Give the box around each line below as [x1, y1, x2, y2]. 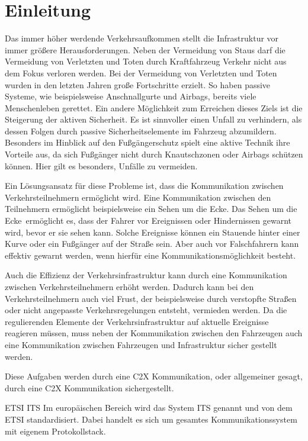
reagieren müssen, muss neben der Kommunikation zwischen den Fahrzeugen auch [5, 327, 303, 339]
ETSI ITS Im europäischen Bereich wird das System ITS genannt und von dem [5, 401, 293, 414]
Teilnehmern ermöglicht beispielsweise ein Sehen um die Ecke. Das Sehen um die [5, 202, 297, 215]
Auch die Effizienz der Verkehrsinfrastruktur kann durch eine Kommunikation [5, 269, 287, 281]
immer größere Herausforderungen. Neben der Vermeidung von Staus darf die [5, 43, 285, 56]
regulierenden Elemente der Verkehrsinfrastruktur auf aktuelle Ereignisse [5, 315, 269, 327]
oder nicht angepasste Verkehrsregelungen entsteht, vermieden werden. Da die [5, 304, 287, 316]
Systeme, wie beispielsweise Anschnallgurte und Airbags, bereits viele [5, 90, 256, 102]
